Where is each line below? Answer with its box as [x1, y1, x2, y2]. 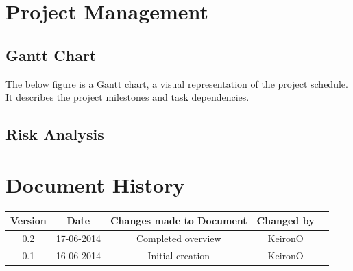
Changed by [256, 213, 315, 228]
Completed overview [136, 231, 221, 246]
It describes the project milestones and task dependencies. [5, 90, 249, 104]
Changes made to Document [110, 213, 247, 228]
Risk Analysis [5, 123, 104, 145]
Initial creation [147, 248, 210, 262]
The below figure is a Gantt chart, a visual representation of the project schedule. [5, 76, 348, 91]
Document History [5, 170, 185, 198]
